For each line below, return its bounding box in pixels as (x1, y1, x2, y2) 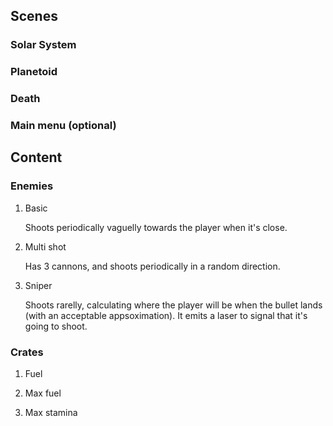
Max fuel (24, 387, 62, 399)
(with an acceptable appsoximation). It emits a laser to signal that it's (24, 309, 308, 321)
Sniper (24, 279, 53, 291)
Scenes (10, 8, 58, 25)
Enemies (10, 179, 54, 193)
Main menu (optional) (10, 119, 117, 133)
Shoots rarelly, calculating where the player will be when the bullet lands (24, 299, 323, 311)
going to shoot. (24, 320, 88, 332)
